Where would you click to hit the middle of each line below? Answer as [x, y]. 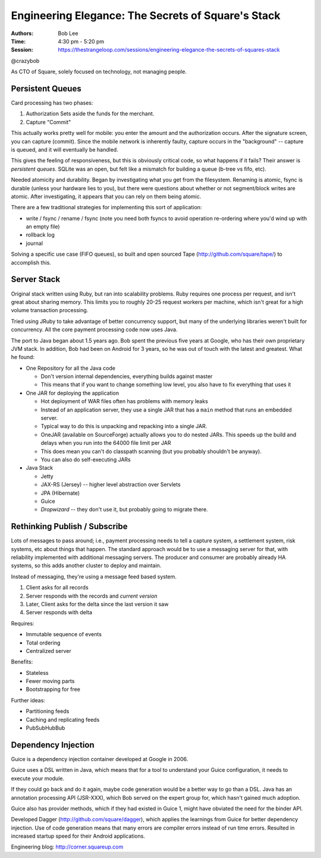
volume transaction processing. [50, 310]
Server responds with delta [59, 612]
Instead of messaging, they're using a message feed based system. [94, 576]
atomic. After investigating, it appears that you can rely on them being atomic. [106, 196]
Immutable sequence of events [64, 634]
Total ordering [43, 643]
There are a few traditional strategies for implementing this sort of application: [106, 208]
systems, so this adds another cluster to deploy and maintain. [86, 565]
